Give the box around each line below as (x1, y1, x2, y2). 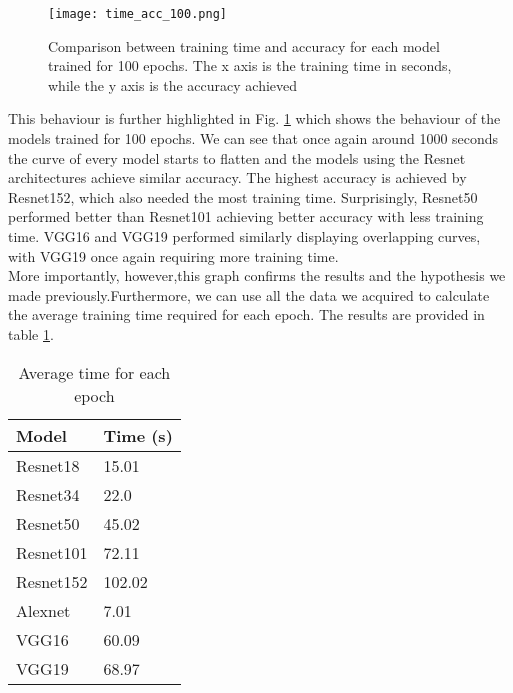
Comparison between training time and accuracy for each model (48, 35, 440, 56)
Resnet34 (16, 482, 80, 506)
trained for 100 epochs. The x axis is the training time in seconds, (48, 55, 452, 76)
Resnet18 (16, 453, 80, 477)
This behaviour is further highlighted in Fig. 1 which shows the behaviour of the (8, 108, 501, 129)
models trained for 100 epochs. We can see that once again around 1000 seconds (8, 128, 499, 149)
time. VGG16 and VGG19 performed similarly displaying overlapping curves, (8, 226, 481, 246)
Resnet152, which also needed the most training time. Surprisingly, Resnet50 (8, 186, 478, 207)
